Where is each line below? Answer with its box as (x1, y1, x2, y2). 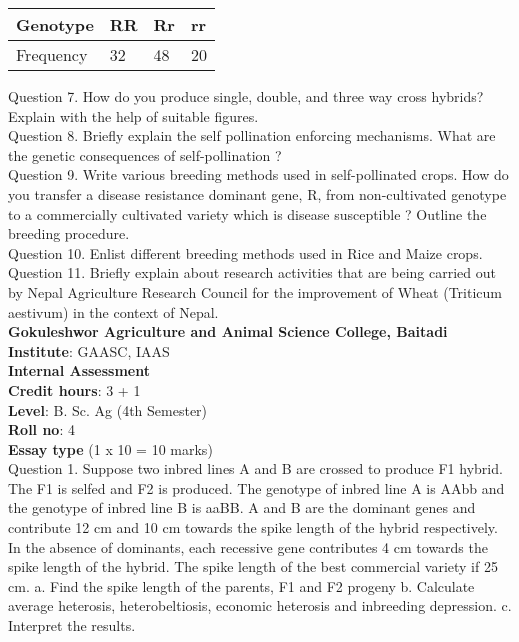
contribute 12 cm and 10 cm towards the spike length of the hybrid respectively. (8, 517, 498, 538)
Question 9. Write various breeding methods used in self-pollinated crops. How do (8, 164, 509, 185)
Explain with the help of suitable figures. (8, 105, 259, 126)
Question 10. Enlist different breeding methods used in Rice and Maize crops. (8, 242, 483, 263)
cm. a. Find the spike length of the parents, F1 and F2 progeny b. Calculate (8, 575, 475, 596)
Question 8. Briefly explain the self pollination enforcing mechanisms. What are (8, 125, 496, 146)
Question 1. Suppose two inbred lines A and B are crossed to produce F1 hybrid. (8, 458, 503, 479)
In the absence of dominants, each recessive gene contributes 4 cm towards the (8, 536, 488, 557)
